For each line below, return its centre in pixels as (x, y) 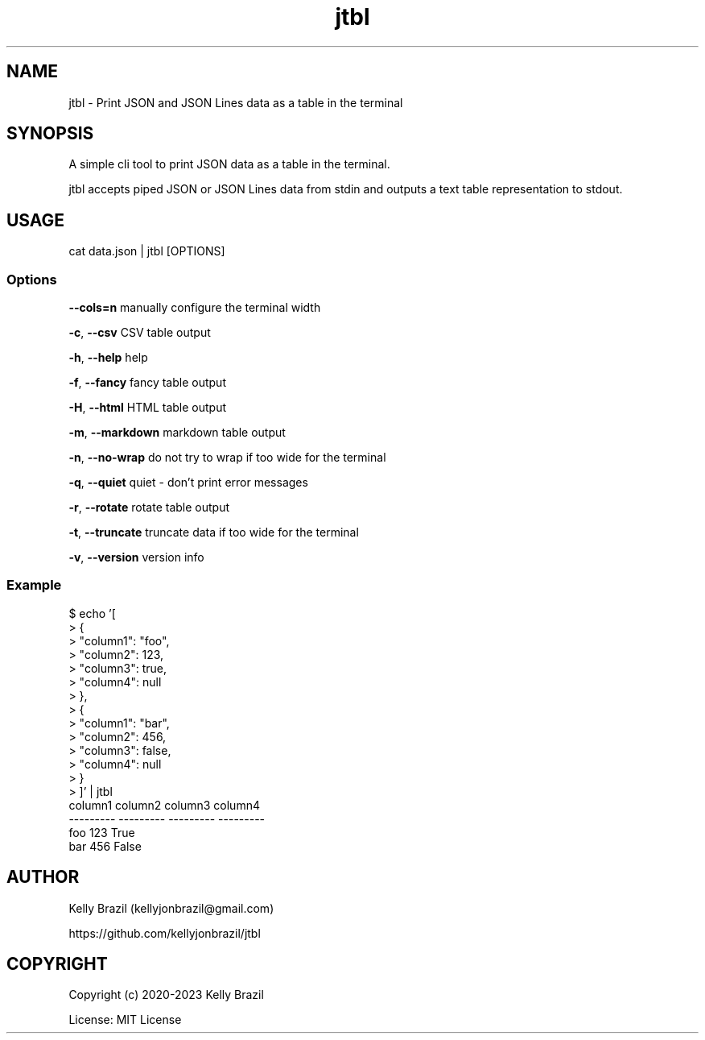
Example (34, 585)
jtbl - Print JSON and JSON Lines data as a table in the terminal (236, 102)
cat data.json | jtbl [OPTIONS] (147, 251)
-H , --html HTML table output (148, 408)
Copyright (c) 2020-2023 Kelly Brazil (166, 995)
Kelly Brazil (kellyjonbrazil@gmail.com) (171, 908)
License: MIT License (125, 1020)
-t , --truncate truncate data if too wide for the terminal (214, 532)
